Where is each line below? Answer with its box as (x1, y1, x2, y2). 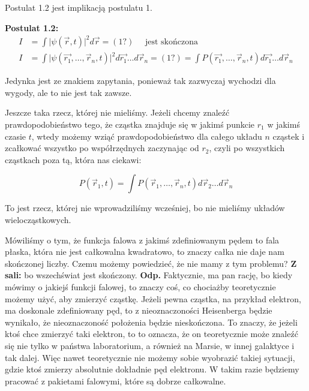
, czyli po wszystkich (209, 142, 285, 154)
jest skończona (145, 37, 198, 46)
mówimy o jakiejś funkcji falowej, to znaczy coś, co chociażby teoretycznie (5, 280, 276, 293)
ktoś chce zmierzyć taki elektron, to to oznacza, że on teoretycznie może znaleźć (5, 327, 298, 340)
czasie (5, 130, 26, 142)
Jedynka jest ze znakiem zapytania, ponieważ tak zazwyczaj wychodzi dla (5, 74, 276, 87)
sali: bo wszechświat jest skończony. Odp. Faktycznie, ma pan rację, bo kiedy (5, 269, 293, 281)
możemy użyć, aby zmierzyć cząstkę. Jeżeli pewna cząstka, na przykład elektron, (5, 292, 301, 305)
